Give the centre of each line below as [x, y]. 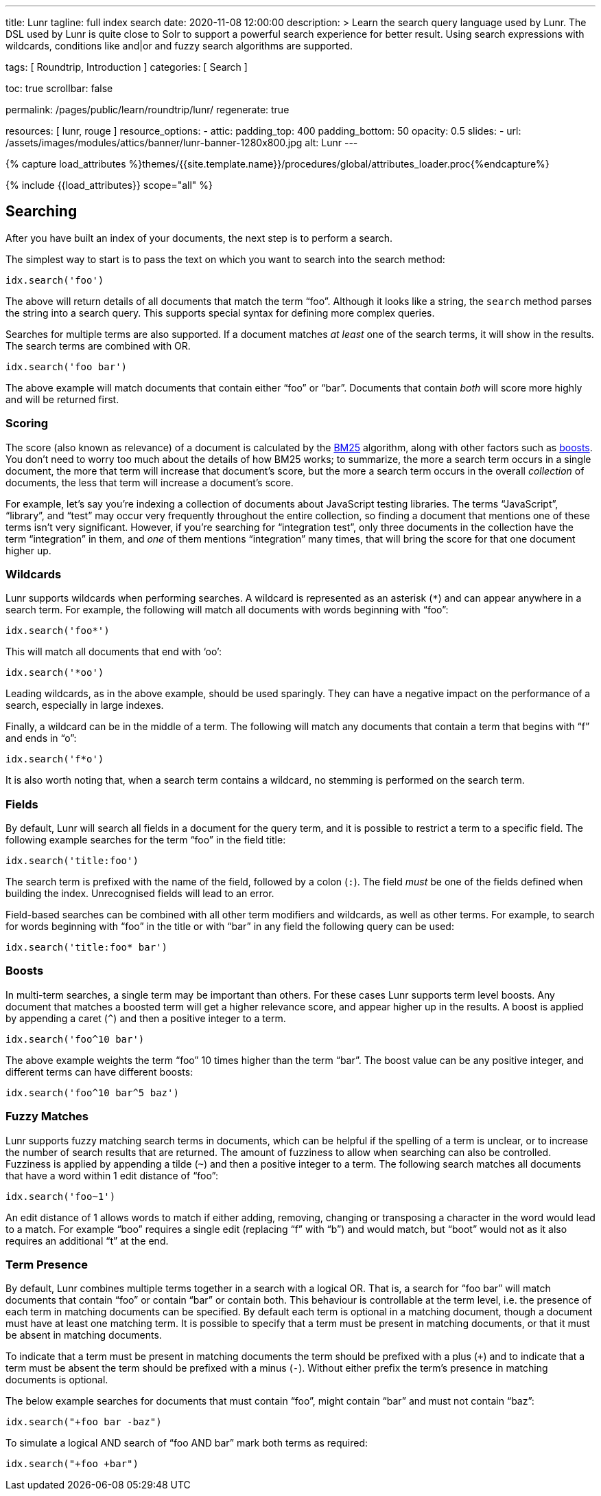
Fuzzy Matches [47, 1117]
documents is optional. [57, 1380]
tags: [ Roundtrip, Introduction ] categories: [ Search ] [127, 67]
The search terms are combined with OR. [98, 345]
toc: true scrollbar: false [59, 88]
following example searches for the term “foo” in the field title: [146, 840]
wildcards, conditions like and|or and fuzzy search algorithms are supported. [179, 46]
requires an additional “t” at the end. [87, 1240]
